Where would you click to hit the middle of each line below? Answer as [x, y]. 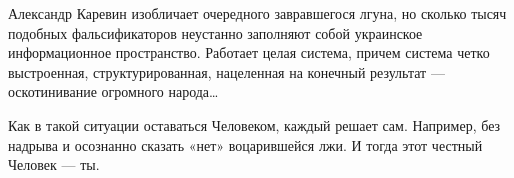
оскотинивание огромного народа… [113, 91]
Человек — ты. [54, 164]
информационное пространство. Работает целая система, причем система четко [249, 52]
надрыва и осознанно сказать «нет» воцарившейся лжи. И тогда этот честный [245, 144]
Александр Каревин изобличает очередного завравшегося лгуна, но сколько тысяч [257, 13]
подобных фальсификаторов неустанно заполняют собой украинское [215, 32]
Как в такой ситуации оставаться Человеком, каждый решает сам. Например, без [254, 124]
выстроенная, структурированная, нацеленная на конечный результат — [226, 71]
